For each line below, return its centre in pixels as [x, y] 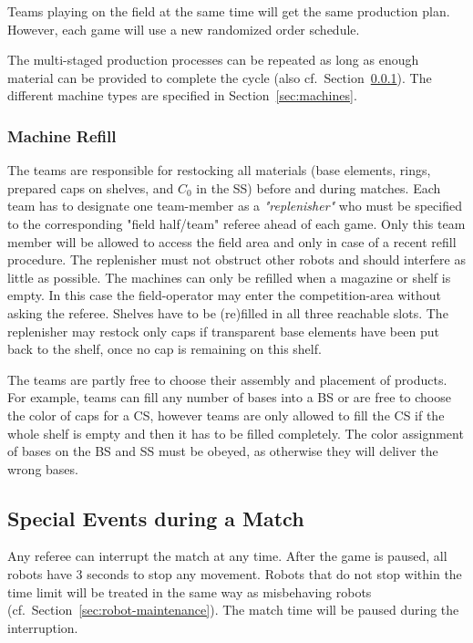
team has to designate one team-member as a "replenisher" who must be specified [235, 206]
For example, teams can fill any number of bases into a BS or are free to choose [229, 397]
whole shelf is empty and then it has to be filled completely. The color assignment [236, 433]
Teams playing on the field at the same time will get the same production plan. [229, 11]
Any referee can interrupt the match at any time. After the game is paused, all [227, 556]
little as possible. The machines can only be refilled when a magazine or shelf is [229, 277]
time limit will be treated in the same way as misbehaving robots [190, 591]
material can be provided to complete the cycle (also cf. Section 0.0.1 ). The [220, 77]
